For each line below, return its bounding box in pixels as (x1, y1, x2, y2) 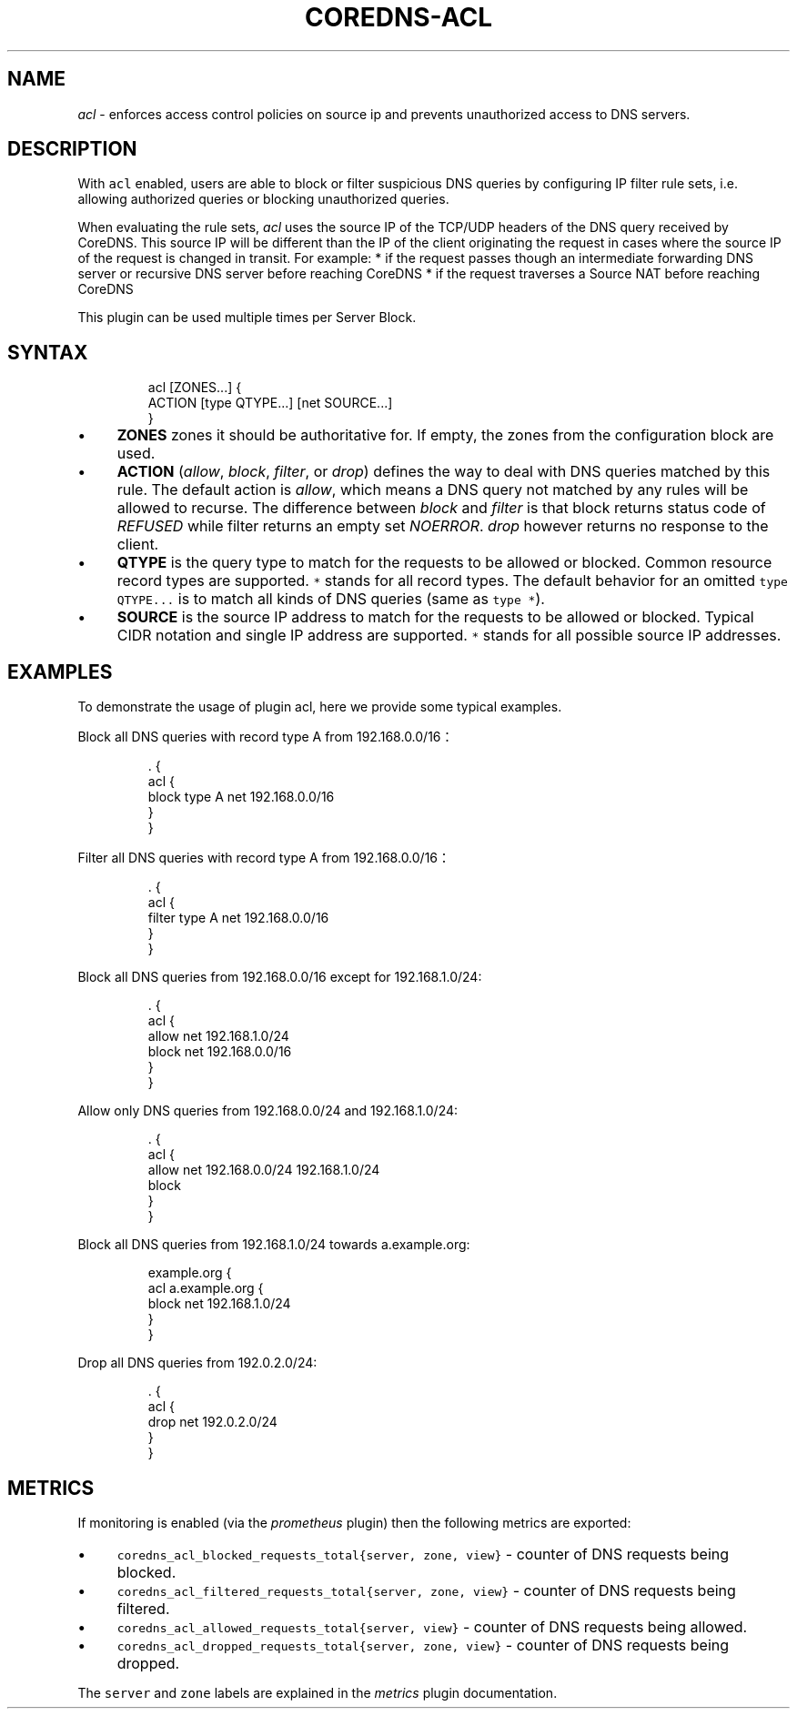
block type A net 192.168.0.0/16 (147, 789, 335, 805)
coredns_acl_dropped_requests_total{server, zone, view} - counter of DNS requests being (116, 1635, 730, 1654)
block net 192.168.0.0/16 (147, 1044, 292, 1060)
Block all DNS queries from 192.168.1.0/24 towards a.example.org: (77, 1237, 470, 1253)
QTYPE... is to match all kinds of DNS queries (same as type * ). (116, 590, 545, 609)
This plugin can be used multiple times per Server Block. (77, 309, 417, 326)
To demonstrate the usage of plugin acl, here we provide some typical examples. (77, 699, 562, 715)
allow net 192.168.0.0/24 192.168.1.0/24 (147, 1162, 380, 1178)
